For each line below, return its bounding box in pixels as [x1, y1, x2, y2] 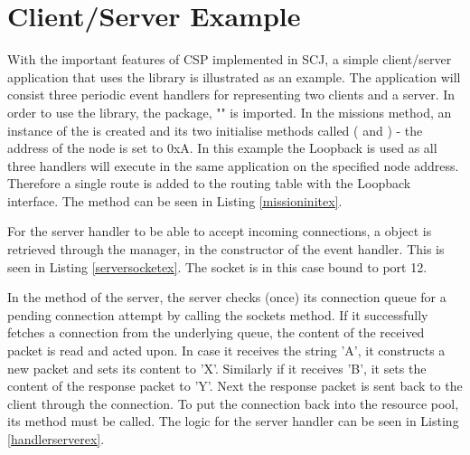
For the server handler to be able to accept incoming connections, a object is [7, 222, 432, 241]
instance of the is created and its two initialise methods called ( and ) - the [7, 120, 423, 139]
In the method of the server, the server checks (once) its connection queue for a [7, 288, 446, 307]
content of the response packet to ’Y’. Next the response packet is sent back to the [7, 376, 463, 395]
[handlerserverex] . [7, 430, 105, 448]
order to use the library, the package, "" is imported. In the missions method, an [7, 102, 452, 121]
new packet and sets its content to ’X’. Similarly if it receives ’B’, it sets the [7, 358, 427, 377]
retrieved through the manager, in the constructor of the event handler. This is [7, 240, 445, 259]
